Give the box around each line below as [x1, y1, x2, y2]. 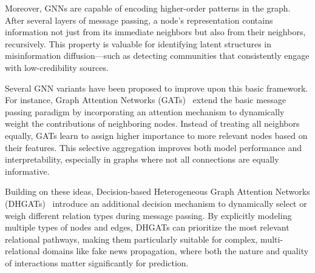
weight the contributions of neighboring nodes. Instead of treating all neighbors [5, 117, 300, 130]
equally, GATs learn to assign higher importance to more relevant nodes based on [5, 129, 308, 141]
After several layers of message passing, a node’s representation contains [5, 13, 273, 26]
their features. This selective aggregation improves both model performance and [5, 141, 302, 153]
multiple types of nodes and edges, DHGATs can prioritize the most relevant [5, 221, 290, 234]
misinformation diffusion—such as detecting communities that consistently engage [5, 49, 310, 62]
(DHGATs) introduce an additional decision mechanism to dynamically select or [5, 197, 307, 209]
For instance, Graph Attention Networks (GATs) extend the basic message [5, 93, 286, 106]
